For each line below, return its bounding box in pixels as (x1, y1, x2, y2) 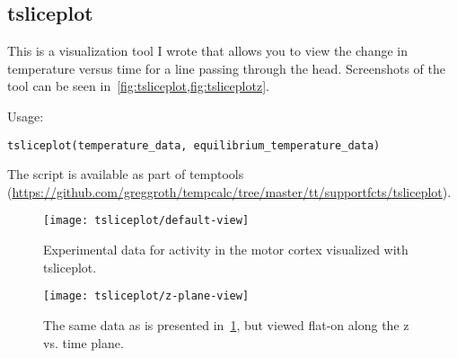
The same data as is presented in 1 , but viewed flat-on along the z (43, 315, 409, 334)
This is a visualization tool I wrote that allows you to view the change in (7, 41, 408, 60)
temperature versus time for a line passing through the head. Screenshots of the (7, 58, 445, 77)
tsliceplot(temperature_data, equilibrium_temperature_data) (7, 139, 381, 152)
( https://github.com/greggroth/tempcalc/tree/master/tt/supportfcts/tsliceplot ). (7, 182, 452, 201)
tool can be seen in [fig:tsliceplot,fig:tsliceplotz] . (7, 76, 269, 95)
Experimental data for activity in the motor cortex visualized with (43, 240, 409, 259)
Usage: (7, 106, 44, 125)
